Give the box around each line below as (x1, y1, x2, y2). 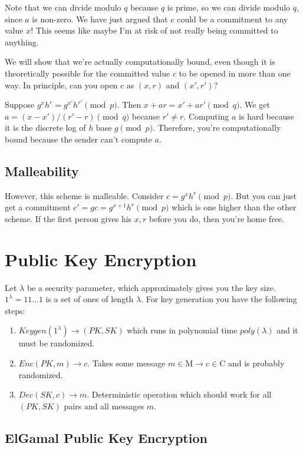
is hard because (239, 110, 294, 122)
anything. (5, 35, 39, 48)
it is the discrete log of (5, 121, 86, 134)
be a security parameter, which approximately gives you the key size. (27, 281, 276, 293)
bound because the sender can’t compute (5, 133, 152, 145)
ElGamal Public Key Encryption (5, 428, 208, 446)
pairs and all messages (64, 399, 144, 412)
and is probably (228, 357, 285, 369)
